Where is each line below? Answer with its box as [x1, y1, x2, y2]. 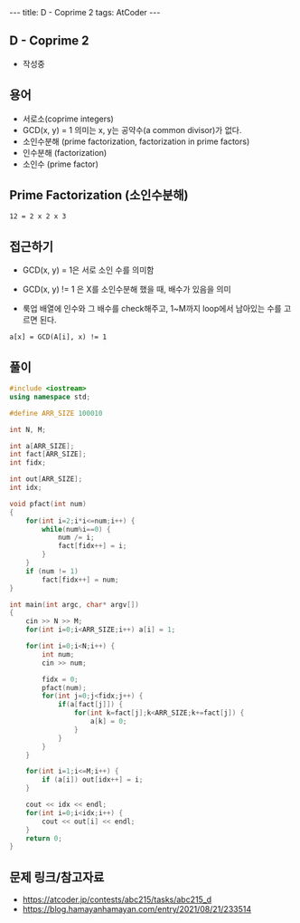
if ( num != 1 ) [25, 566, 79, 576]
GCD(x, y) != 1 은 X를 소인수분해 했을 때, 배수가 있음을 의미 [22, 284, 232, 295]
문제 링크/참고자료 [9, 870, 105, 885]
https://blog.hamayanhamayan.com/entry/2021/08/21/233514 [22, 904, 251, 915]
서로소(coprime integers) [22, 113, 115, 124]
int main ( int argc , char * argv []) [9, 600, 140, 609]
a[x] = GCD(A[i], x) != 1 [9, 332, 107, 341]
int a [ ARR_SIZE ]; [9, 441, 75, 450]
